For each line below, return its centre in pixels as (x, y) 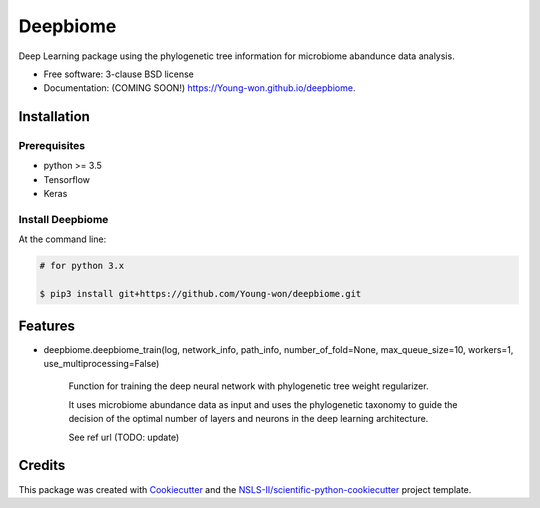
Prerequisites (51, 146)
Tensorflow (66, 179)
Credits (42, 465)
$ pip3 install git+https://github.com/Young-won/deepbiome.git (200, 294)
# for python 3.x (82, 266)
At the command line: (62, 239)
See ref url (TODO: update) (124, 437)
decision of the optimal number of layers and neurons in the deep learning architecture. (248, 419)
